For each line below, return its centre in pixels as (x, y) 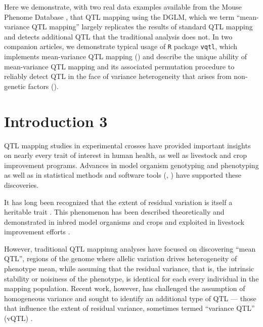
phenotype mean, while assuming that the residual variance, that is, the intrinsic (129, 269)
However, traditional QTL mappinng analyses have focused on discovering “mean (130, 248)
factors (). (43, 86)
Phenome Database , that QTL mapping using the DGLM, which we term (119, 16)
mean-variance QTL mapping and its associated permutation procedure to (119, 66)
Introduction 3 (56, 121)
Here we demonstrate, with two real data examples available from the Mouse (123, 7)
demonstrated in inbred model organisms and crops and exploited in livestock (124, 221)
